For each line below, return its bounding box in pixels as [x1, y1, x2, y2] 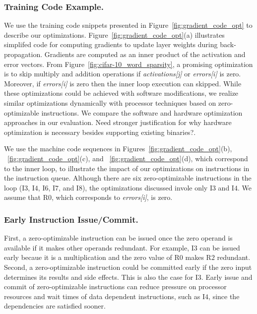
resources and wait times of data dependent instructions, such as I [4, 291, 205, 301]
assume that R [4, 192, 48, 202]
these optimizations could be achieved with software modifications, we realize [4, 88, 239, 98]
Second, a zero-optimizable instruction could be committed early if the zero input [4, 261, 252, 272]
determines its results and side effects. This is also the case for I [4, 271, 198, 282]
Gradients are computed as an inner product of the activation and [44, 49, 246, 59]
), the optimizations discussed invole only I [82, 182, 212, 192]
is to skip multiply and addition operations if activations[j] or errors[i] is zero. [4, 68, 241, 79]
